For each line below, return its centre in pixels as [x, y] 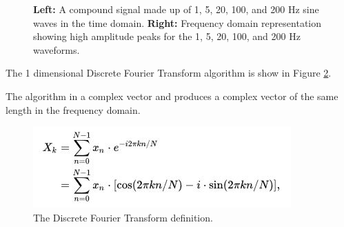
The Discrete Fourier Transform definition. [123, 217]
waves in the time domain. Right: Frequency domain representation [178, 22]
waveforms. [57, 49]
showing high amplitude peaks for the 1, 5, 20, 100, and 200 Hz [167, 36]
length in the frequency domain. [73, 109]
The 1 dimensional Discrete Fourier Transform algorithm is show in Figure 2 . [169, 73]
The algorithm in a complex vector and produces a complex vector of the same [172, 96]
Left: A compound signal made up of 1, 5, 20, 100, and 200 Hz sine [176, 9]
